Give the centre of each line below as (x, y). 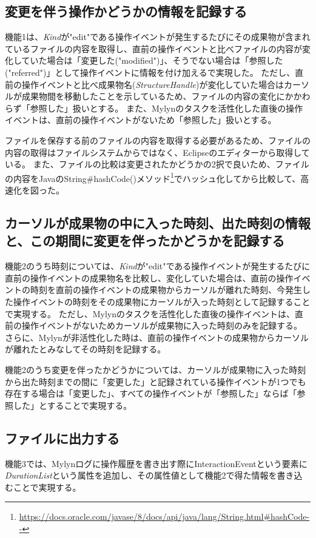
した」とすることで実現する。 (72, 405)
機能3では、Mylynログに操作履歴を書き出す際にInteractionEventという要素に (156, 463)
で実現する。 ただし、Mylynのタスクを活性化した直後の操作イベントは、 (150, 313)
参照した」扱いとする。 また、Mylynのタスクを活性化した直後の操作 (166, 108)
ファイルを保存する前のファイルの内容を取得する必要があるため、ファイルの (158, 140)
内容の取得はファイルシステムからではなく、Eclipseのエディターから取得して (157, 152)
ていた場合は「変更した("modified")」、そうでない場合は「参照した (152, 60)
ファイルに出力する (62, 438)
